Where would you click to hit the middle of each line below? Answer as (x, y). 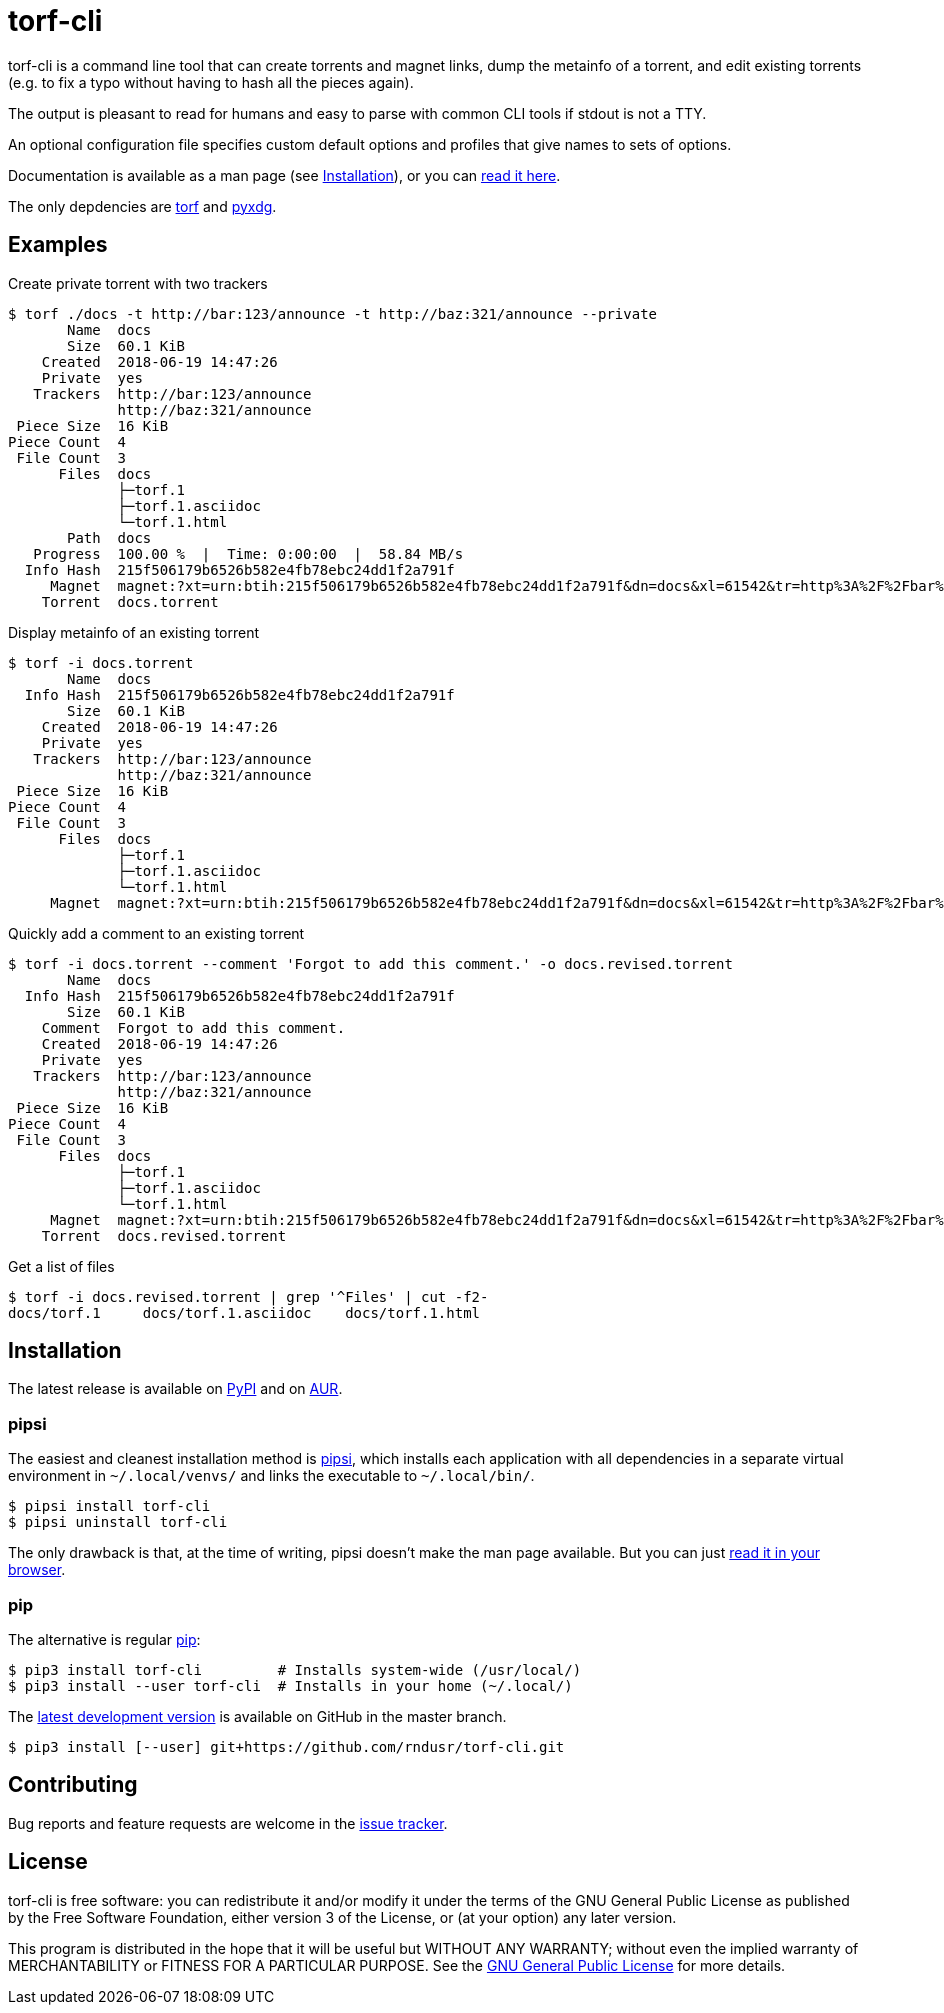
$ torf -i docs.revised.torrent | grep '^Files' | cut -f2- (248, 1296)
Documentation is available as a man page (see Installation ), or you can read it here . (284, 175)
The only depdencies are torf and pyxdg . (142, 206)
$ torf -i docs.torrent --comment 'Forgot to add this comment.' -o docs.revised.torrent (370, 963)
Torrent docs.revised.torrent (164, 1235)
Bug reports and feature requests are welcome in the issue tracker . (228, 1823)
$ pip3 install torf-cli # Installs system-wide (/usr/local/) (295, 1669)
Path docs (109, 537)
